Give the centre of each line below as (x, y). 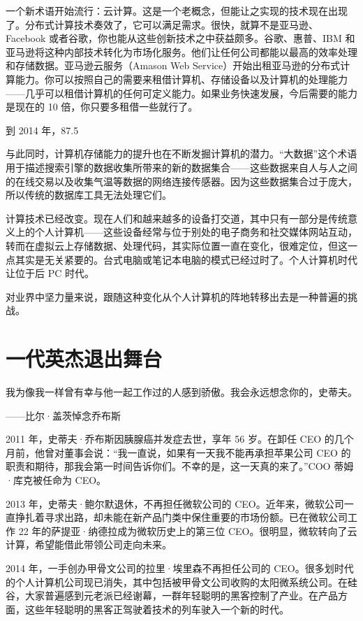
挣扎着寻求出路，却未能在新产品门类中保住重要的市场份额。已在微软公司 (181, 517)
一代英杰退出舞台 (84, 358)
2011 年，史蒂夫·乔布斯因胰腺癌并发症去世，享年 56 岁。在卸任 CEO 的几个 (180, 439)
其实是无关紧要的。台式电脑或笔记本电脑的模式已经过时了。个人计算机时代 (186, 259)
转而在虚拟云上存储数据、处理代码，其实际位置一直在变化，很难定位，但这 (177, 245)
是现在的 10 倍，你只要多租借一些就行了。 (102, 107)
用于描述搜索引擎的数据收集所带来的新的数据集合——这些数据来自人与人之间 (181, 167)
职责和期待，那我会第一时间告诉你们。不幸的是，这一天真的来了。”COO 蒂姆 (180, 466)
